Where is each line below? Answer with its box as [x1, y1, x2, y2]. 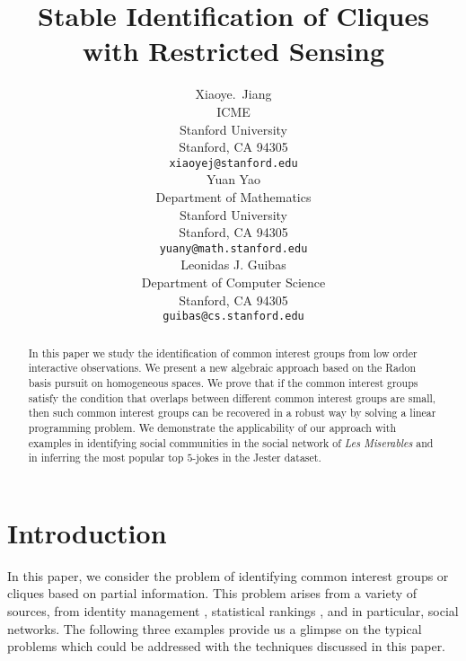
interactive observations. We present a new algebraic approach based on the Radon [28, 360, 417, 375]
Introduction [7, 514, 167, 551]
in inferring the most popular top [28, 450, 184, 465]
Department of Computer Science [141, 272, 326, 291]
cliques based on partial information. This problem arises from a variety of [7, 584, 418, 603]
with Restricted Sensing [82, 32, 385, 69]
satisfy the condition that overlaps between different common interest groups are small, [28, 390, 436, 405]
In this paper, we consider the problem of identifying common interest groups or [7, 566, 449, 585]
